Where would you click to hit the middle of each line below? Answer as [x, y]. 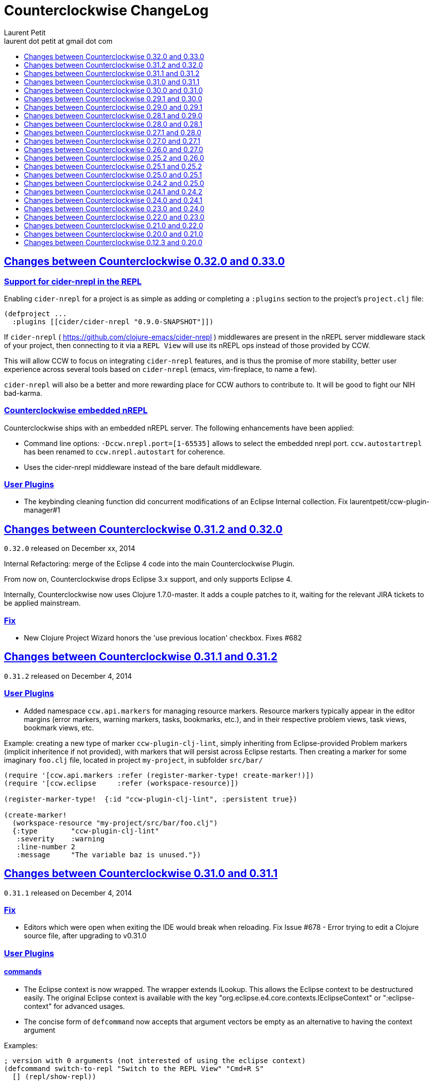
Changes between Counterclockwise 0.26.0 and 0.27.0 [114, 149]
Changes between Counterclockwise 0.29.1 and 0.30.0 [113, 98]
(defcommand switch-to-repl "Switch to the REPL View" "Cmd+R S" [134, 1068]
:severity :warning [61, 839]
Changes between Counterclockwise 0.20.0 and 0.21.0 [114, 234]
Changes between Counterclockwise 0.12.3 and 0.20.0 [113, 242]
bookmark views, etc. [59, 727]
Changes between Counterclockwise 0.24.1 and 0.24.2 [113, 191]
